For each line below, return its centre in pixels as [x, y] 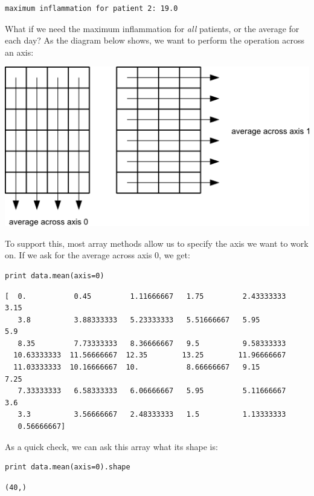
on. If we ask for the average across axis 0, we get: [98, 255]
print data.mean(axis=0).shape [68, 467]
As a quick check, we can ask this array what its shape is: [111, 446]
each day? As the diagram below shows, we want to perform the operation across [155, 40]
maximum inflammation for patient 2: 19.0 [91, 8]
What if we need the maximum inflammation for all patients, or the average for [152, 28]
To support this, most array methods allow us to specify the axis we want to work [157, 243]
